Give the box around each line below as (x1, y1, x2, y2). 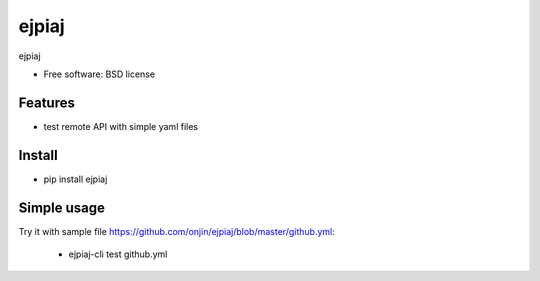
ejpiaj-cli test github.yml (68, 248, 168, 260)
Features (18, 94, 75, 111)
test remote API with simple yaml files (43, 120, 199, 132)
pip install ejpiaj (43, 173, 108, 185)
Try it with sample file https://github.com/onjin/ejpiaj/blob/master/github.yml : (18, 225, 335, 237)
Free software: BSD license (43, 68, 155, 80)
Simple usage (18, 199, 105, 216)
